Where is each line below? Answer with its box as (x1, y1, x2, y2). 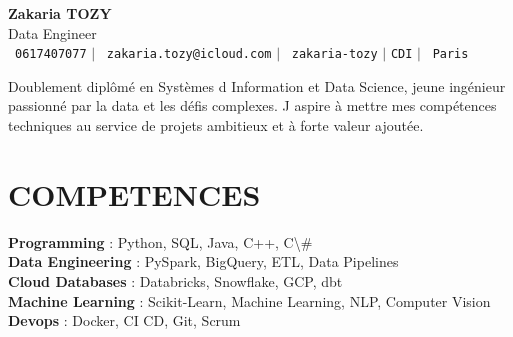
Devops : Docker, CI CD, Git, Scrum (8, 310, 241, 331)
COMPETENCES (8, 173, 261, 214)
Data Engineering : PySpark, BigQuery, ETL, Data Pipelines (8, 251, 399, 272)
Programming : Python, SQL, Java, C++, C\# (8, 231, 313, 252)
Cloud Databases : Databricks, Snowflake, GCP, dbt (8, 270, 343, 291)
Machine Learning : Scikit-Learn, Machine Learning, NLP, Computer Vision (8, 290, 491, 311)
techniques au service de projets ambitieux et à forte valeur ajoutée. (8, 115, 424, 136)
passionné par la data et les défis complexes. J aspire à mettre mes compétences (8, 95, 497, 116)
